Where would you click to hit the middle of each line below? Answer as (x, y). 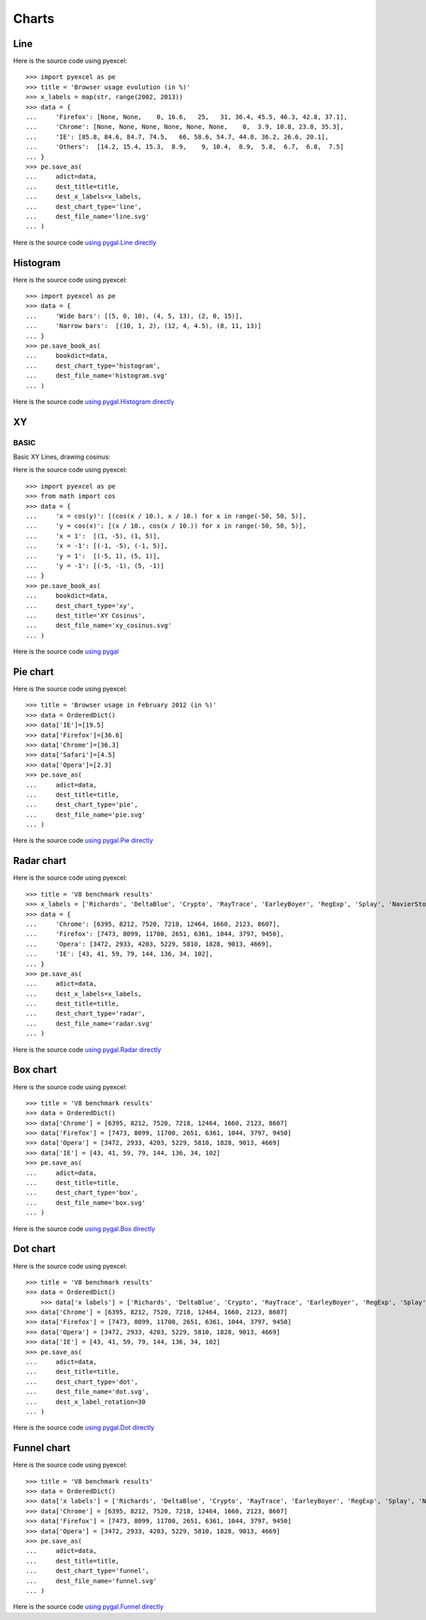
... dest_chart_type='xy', (80, 606)
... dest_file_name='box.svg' (86, 1203)
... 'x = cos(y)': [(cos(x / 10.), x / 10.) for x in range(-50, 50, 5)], (166, 516)
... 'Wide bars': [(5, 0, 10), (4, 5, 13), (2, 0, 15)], (134, 316)
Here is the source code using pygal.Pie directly (83, 841)
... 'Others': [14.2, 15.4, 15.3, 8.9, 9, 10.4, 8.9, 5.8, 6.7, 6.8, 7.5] (185, 147)
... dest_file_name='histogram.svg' (97, 376)
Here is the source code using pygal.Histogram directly (94, 401)
